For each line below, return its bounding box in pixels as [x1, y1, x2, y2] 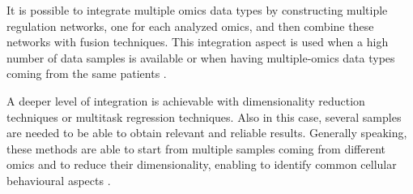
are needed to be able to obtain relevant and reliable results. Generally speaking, [6, 124, 407, 141]
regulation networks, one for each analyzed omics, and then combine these [6, 17, 374, 34]
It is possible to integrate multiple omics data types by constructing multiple [6, 2, 388, 18]
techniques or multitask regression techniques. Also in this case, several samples [6, 108, 402, 125]
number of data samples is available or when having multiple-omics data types [6, 49, 395, 66]
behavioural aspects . [6, 171, 111, 188]
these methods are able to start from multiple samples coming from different [6, 140, 385, 157]
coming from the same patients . [6, 65, 167, 82]
